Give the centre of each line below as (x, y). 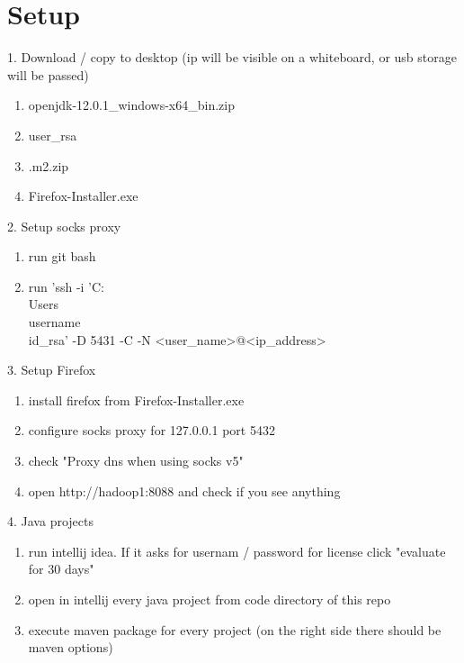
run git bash (62, 256)
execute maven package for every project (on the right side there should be (235, 629)
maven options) (71, 647)
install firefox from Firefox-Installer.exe (136, 400)
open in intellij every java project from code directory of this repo (210, 599)
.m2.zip (49, 165)
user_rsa (53, 135)
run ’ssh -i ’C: (66, 286)
